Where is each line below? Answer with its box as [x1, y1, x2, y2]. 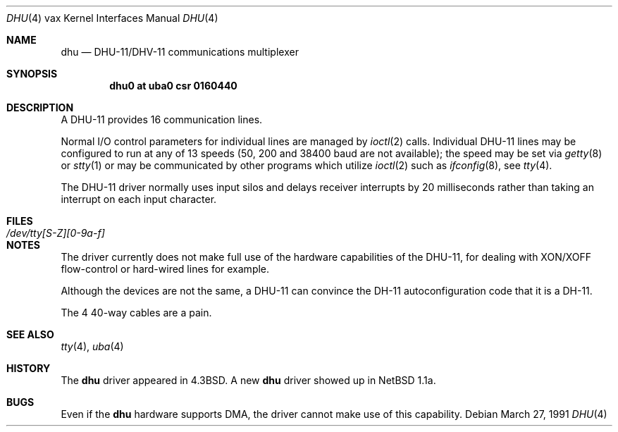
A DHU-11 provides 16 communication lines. [61, 113, 263, 125]
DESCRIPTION [6, 101, 74, 113]
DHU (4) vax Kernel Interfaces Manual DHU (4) [6, 12, 218, 24]
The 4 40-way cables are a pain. [61, 307, 212, 319]
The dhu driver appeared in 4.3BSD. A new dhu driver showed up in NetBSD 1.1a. [61, 374, 436, 386]
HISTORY [6, 362, 51, 374]
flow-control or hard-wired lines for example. [61, 263, 270, 275]
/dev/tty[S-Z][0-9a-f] [6, 227, 105, 239]
